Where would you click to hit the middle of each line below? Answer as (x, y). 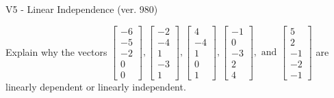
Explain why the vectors (56, 51)
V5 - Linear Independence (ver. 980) (82, 9)
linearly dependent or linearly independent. (96, 86)
